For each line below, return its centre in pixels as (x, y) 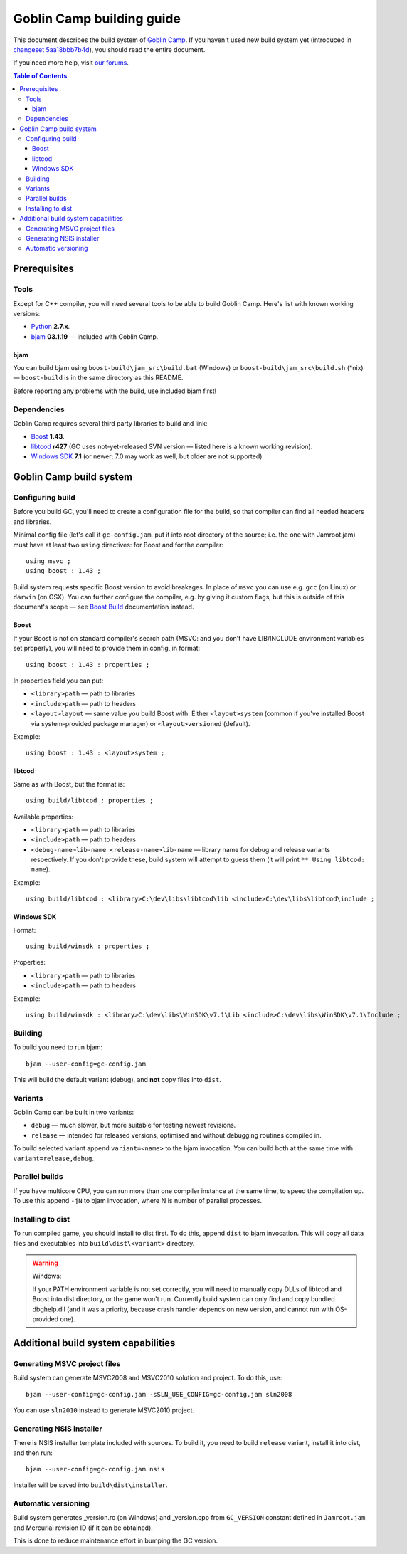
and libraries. (32, 521)
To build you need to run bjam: (58, 1047)
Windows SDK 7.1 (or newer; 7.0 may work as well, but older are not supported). (148, 456)
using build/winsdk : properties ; (88, 946)
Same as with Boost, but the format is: (69, 784)
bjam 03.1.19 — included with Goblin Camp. (95, 336)
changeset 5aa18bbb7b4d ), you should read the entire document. (109, 49)
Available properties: (43, 817)
